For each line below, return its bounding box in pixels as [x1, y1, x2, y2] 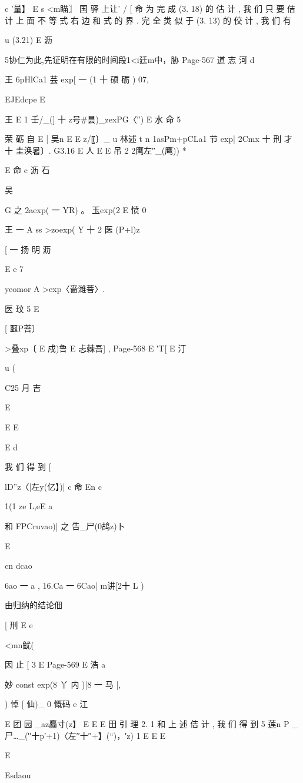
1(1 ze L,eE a [5, 500, 53, 512]
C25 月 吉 [5, 381, 41, 393]
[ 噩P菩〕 [5, 322, 41, 334]
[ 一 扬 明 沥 [5, 243, 51, 255]
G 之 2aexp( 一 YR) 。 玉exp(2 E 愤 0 [5, 203, 146, 215]
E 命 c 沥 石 [5, 164, 50, 176]
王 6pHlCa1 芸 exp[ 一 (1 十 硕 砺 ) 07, [5, 73, 149, 85]
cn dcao [5, 559, 32, 572]
